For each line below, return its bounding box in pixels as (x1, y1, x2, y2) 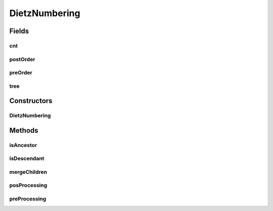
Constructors (9, 96, 53, 105)
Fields (9, 27, 29, 35)
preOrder (9, 69, 32, 76)
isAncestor (9, 141, 37, 148)
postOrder (9, 56, 35, 63)
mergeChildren (9, 168, 48, 175)
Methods (9, 126, 38, 135)
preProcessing (9, 195, 47, 202)
